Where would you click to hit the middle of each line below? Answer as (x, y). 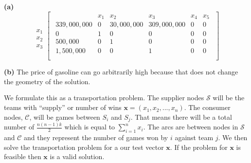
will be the (229, 98)
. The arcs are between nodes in (191, 127)
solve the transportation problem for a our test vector (84, 147)
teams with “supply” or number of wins (63, 107)
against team (194, 137)
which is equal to (90, 127)
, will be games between (65, 117)
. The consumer (207, 107)
